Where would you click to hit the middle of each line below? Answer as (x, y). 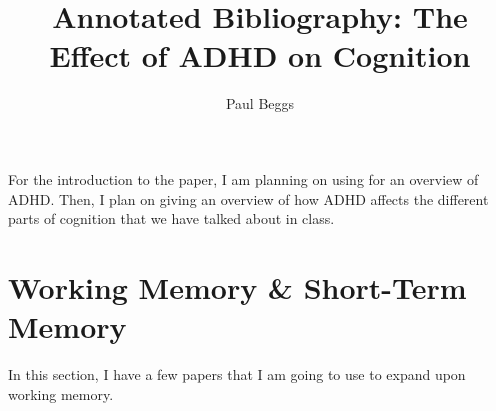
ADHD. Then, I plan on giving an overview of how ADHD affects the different (248, 198)
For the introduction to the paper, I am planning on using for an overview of (243, 178)
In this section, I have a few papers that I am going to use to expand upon (237, 374)
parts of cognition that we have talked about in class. (171, 218)
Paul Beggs (260, 103)
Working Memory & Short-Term (237, 286)
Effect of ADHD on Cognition (260, 55)
